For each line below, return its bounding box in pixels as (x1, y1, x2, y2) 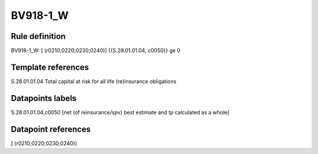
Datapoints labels (11, 93, 77, 103)
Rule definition (11, 31, 66, 41)
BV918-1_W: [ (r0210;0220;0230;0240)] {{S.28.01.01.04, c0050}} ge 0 (11, 47, 181, 54)
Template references (11, 62, 90, 72)
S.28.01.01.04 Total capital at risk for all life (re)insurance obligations (11, 77, 177, 85)
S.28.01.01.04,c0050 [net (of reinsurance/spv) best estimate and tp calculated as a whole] (11, 109, 230, 116)
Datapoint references (11, 124, 91, 134)
